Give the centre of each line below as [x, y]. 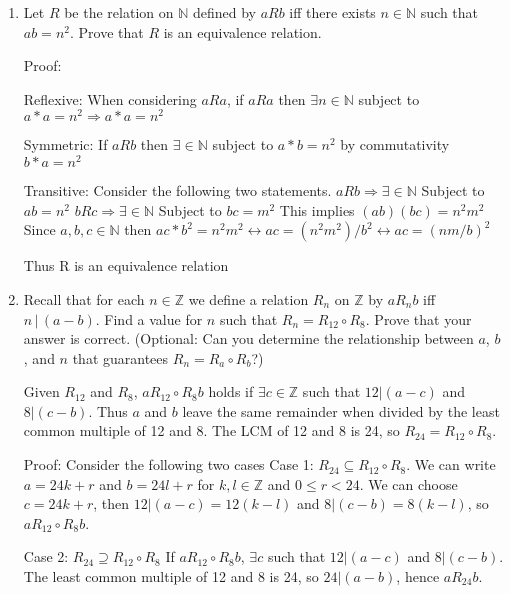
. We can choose [408, 483]
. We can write [451, 464]
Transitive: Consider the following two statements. [177, 190]
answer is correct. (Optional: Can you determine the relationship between [248, 338]
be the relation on [119, 12]
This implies [317, 209]
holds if [231, 391]
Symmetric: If [65, 144]
